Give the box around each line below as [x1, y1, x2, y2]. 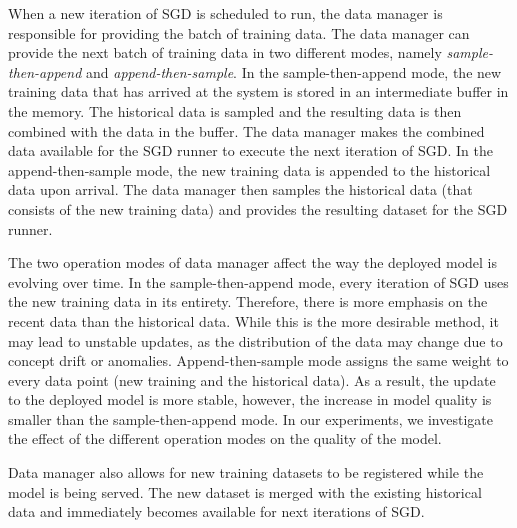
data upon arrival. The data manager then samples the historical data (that [8, 179, 473, 200]
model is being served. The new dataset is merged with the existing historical [8, 481, 482, 502]
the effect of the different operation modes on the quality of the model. [8, 428, 442, 449]
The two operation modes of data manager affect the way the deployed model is [8, 252, 498, 273]
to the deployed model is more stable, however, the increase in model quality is [8, 389, 492, 410]
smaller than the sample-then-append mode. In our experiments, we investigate [8, 408, 493, 429]
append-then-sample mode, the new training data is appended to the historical [8, 159, 491, 180]
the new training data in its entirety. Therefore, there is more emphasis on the [8, 291, 488, 312]
